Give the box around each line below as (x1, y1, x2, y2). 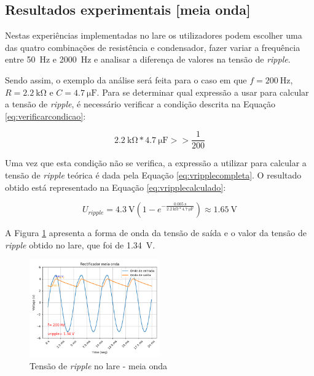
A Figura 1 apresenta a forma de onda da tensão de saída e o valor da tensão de (5, 226, 307, 239)
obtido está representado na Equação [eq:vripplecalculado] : (5, 180, 226, 193)
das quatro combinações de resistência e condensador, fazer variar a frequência (5, 40, 300, 53)
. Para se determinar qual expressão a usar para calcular (96, 85, 309, 98)
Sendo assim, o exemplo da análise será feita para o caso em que (5, 73, 247, 86)
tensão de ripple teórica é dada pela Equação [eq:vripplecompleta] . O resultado (5, 169, 302, 182)
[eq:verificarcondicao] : (5, 109, 86, 122)
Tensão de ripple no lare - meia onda (29, 359, 168, 372)
